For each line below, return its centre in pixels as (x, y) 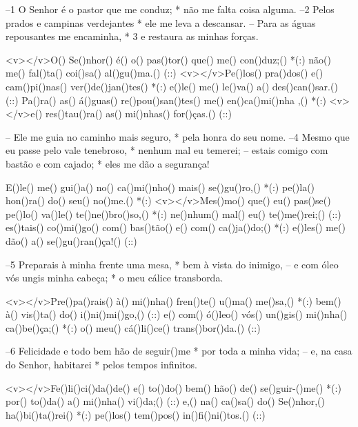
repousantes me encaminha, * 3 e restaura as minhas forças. (132, 36)
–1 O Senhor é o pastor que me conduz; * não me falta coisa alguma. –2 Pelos (170, 9)
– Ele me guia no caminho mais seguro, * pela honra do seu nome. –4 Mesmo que (178, 136)
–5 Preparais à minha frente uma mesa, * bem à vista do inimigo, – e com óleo (172, 264)
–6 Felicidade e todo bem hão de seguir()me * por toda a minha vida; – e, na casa (179, 351)
